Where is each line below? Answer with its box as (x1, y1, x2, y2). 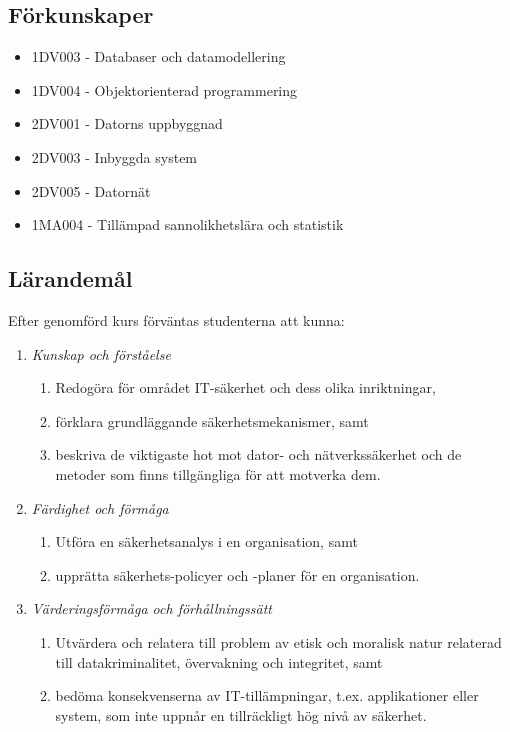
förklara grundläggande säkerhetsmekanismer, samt (55, 410, 369, 431)
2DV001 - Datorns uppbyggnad (31, 113, 223, 134)
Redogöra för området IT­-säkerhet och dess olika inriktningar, (55, 377, 436, 398)
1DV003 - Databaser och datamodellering (31, 46, 286, 67)
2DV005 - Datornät (31, 180, 151, 201)
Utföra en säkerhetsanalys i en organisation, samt (55, 531, 358, 552)
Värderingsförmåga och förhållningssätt (31, 598, 272, 619)
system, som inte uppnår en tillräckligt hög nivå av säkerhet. (55, 704, 427, 725)
